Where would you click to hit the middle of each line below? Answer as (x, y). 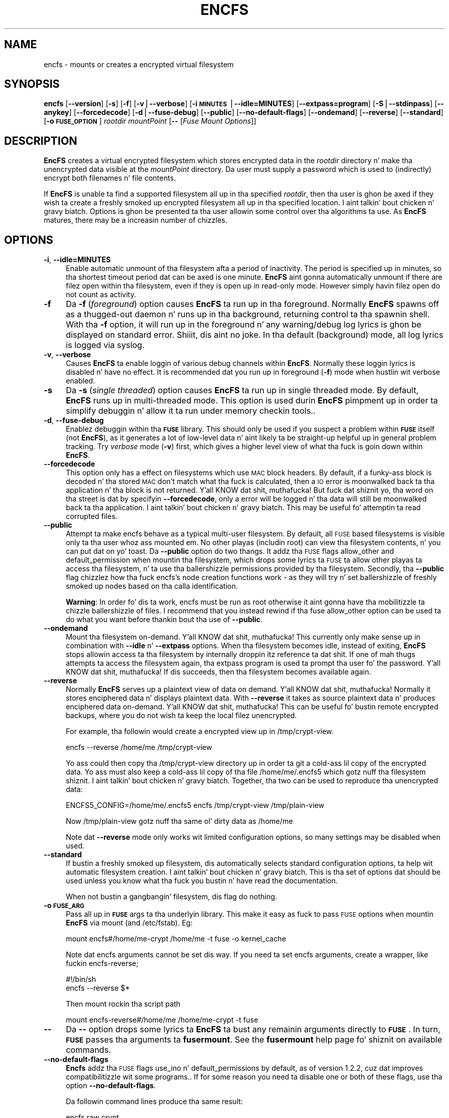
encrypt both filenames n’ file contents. (110, 178)
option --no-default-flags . (111, 1086)
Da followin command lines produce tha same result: (154, 1102)
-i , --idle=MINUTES (77, 260)
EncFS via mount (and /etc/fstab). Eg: (129, 923)
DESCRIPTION (41, 141)
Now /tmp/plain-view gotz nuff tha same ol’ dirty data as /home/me (179, 821)
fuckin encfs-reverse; (102, 963)
